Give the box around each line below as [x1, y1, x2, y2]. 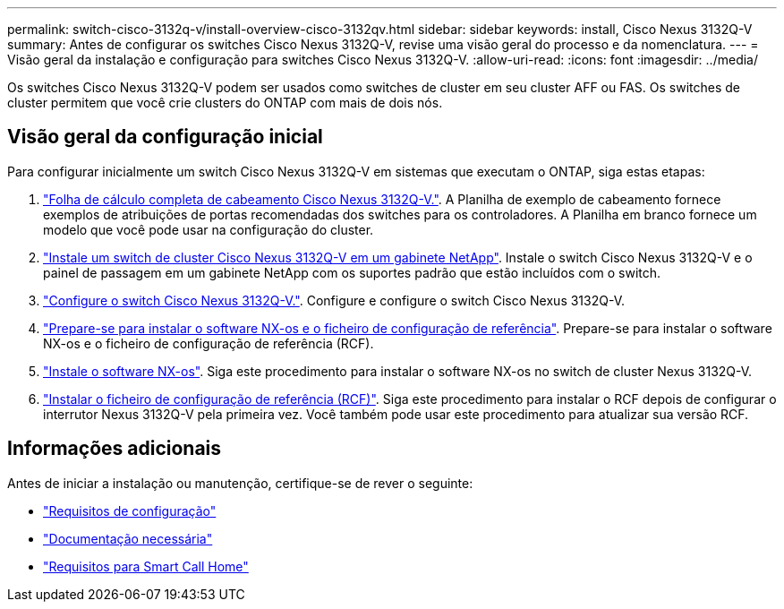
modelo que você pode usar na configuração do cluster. [43, 221, 374, 237]
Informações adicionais [7, 437, 222, 460]
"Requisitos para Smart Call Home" [43, 558, 249, 574]
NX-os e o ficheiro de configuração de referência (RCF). [43, 335, 374, 351]
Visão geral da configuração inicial [7, 125, 323, 149]
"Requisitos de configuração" [43, 502, 217, 519]
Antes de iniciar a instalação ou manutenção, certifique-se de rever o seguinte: [7, 475, 473, 491]
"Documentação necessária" [43, 530, 213, 546]
